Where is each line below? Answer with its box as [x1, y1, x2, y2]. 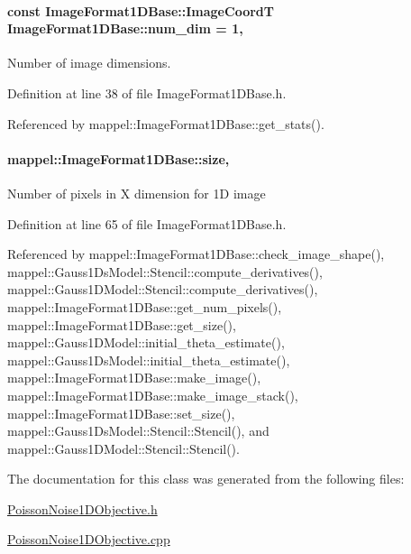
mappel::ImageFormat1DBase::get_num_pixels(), [7, 297, 282, 316]
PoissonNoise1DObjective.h [7, 499, 158, 518]
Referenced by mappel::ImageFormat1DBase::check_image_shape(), [7, 245, 385, 263]
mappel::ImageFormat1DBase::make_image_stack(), [7, 385, 298, 404]
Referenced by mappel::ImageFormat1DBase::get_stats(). [7, 114, 324, 133]
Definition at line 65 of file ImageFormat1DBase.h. [7, 214, 287, 233]
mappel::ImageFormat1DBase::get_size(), [7, 315, 236, 334]
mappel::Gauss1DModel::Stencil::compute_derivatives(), [7, 280, 318, 299]
